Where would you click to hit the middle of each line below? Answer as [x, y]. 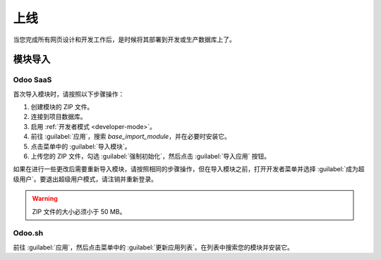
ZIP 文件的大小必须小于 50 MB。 [79, 211]
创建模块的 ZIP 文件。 [62, 107]
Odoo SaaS [32, 80]
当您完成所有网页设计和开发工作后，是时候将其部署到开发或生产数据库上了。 [124, 39]
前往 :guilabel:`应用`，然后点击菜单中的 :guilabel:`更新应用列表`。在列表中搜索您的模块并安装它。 [153, 247]
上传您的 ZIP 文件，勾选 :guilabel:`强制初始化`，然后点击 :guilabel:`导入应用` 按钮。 [151, 156]
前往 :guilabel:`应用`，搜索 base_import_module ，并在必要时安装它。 [131, 137]
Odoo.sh [28, 233]
